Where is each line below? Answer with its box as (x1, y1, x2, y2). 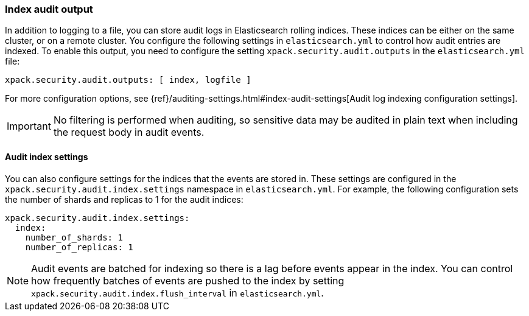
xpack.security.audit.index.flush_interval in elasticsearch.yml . (31, 286, 324, 299)
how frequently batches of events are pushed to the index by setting (31, 274, 345, 287)
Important (7, 120, 51, 133)
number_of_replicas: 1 (25, 242, 133, 252)
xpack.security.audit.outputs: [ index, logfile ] (5, 75, 251, 85)
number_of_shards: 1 (25, 232, 123, 242)
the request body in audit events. (53, 126, 205, 139)
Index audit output (5, 3, 93, 15)
